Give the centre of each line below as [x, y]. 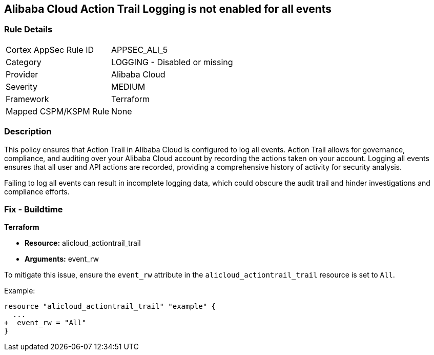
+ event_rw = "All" [45, 323]
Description [28, 132]
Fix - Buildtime [34, 209]
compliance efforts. [37, 191]
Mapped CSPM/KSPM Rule [58, 111]
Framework [27, 99]
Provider [22, 74]
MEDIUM [128, 86]
